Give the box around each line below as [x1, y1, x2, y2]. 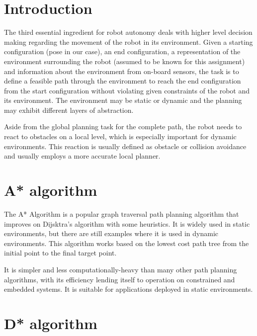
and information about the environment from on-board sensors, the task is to [4, 66, 239, 76]
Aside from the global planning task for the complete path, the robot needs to [4, 121, 242, 132]
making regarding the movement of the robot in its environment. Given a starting [4, 36, 253, 47]
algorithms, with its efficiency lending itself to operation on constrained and [4, 274, 235, 284]
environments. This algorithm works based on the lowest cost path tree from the [4, 238, 249, 248]
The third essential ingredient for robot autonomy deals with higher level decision [4, 27, 253, 37]
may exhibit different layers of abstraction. [4, 104, 134, 115]
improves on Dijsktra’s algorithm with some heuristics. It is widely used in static [4, 218, 250, 229]
